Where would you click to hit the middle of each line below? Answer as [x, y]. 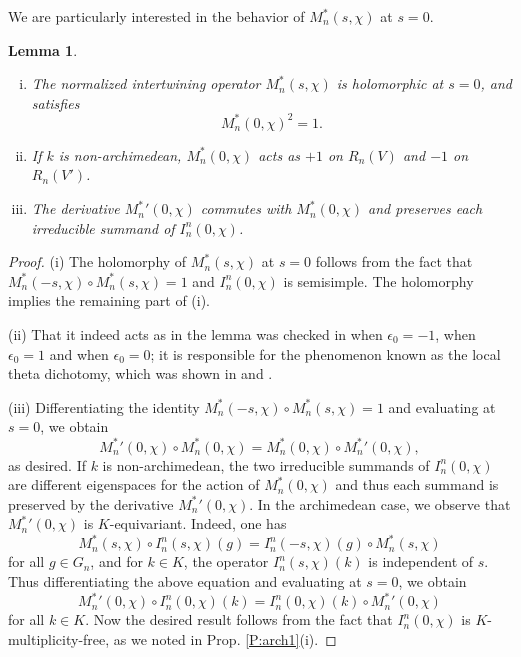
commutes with [246, 208]
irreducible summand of [103, 227]
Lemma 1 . [43, 49]
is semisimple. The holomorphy [378, 280]
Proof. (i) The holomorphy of [97, 261]
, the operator [226, 561]
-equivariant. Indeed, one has [198, 523]
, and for [116, 561]
